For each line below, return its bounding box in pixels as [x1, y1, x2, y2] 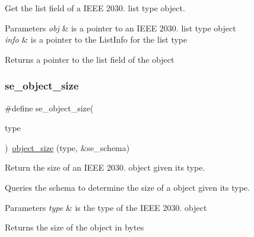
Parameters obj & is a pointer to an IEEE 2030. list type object [5, 21, 236, 34]
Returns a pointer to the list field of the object [5, 53, 174, 65]
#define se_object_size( [5, 101, 94, 114]
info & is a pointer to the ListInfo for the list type [5, 33, 188, 46]
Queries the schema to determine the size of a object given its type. [5, 181, 250, 193]
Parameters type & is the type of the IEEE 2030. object [5, 201, 207, 213]
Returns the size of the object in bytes [5, 221, 144, 233]
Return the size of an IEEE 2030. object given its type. [5, 161, 205, 174]
